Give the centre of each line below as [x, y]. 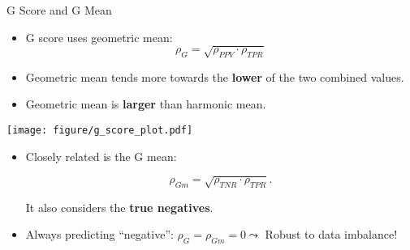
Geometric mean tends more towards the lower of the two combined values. [215, 76]
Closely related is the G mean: [101, 156]
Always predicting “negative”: [99, 234]
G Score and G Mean [59, 10]
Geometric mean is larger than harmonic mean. [146, 104]
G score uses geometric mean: [99, 37]
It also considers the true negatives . [119, 207]
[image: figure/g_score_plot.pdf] [100, 130]
